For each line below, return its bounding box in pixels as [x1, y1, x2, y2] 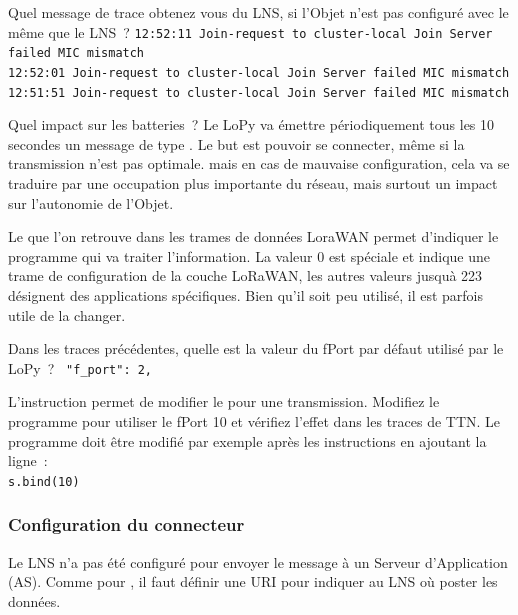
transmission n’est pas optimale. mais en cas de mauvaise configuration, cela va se [8, 153, 510, 174]
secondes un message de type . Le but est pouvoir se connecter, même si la [8, 133, 465, 154]
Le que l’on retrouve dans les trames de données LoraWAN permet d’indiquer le [8, 226, 499, 247]
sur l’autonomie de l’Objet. [8, 192, 174, 213]
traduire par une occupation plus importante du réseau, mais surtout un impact [8, 173, 498, 193]
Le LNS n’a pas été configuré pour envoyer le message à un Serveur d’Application [8, 551, 508, 572]
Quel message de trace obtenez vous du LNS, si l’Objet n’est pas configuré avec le [8, 2, 509, 22]
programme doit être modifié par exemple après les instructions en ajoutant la [8, 430, 487, 451]
